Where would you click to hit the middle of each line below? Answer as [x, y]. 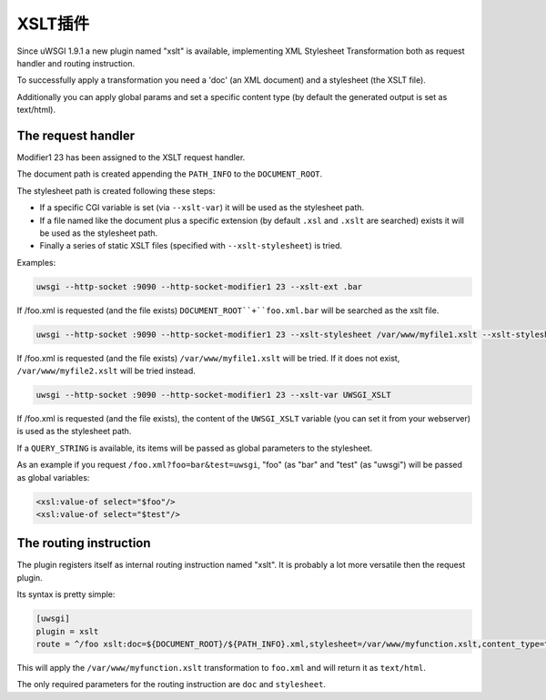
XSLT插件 [53, 24]
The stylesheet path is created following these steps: [116, 190]
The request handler [76, 135]
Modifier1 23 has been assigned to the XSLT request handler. [131, 157]
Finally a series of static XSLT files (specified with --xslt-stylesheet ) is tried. [191, 246]
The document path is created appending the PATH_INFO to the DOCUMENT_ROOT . [170, 174]
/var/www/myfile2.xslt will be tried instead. [106, 371]
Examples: [36, 262]
